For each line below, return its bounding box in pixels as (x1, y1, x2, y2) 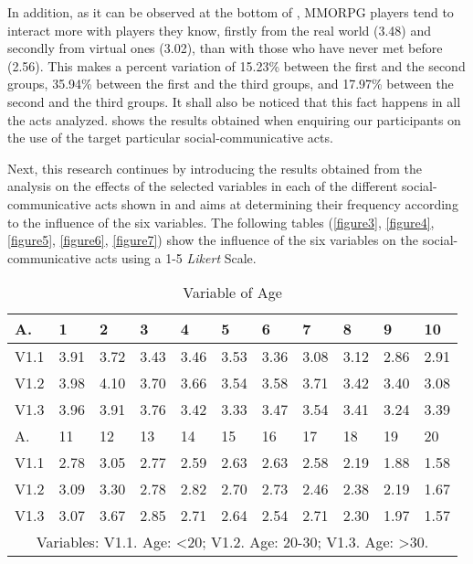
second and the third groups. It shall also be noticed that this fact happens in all (7, 91, 461, 111)
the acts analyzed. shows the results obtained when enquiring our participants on (7, 110, 461, 129)
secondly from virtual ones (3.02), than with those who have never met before (7, 38, 443, 58)
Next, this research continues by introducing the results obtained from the (7, 158, 423, 177)
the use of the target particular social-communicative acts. (7, 128, 333, 147)
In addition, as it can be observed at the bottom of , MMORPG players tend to (7, 3, 454, 21)
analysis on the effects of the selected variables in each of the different (7, 176, 398, 196)
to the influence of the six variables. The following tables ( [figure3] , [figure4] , (7, 212, 435, 231)
